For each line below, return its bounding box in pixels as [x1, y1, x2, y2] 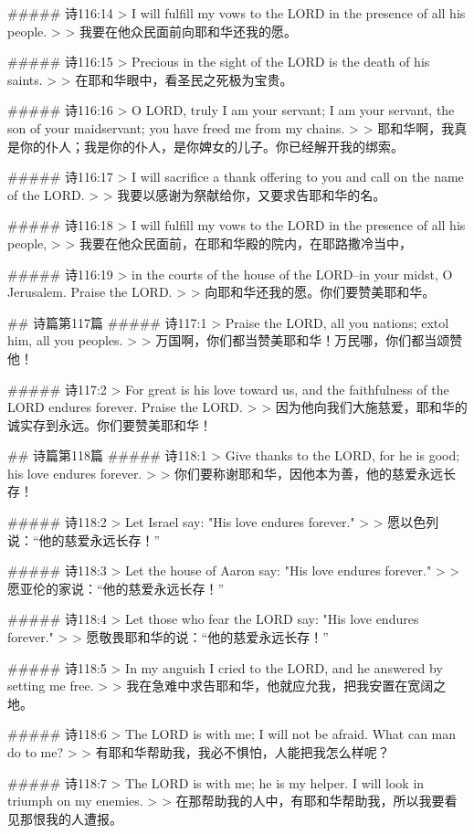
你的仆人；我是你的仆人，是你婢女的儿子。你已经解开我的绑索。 [19, 136, 404, 155]
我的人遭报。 [45, 808, 122, 828]
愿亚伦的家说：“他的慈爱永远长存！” [7, 578, 225, 597]
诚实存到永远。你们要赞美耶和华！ [7, 415, 212, 434]
